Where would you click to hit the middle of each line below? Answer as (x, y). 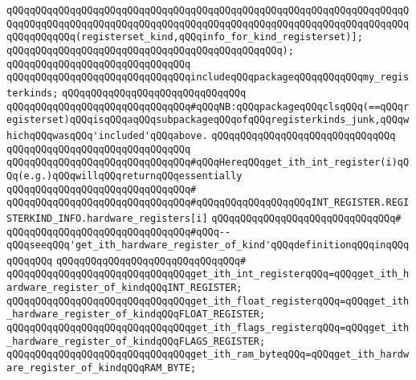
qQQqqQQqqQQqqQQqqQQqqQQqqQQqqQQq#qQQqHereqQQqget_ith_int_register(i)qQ (208, 163)
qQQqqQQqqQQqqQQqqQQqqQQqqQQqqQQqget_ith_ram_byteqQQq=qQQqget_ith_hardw (208, 355)
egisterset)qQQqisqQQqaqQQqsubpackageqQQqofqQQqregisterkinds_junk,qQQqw (208, 120)
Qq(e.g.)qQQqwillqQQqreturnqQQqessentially (124, 176)
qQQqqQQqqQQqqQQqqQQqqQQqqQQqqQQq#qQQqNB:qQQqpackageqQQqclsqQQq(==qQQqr (208, 106)
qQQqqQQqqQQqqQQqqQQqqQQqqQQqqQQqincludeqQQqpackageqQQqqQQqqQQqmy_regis (208, 78)
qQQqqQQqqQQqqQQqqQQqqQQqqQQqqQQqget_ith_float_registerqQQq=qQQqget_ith (208, 301)
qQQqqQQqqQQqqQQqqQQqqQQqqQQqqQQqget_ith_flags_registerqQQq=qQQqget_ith (208, 328)
